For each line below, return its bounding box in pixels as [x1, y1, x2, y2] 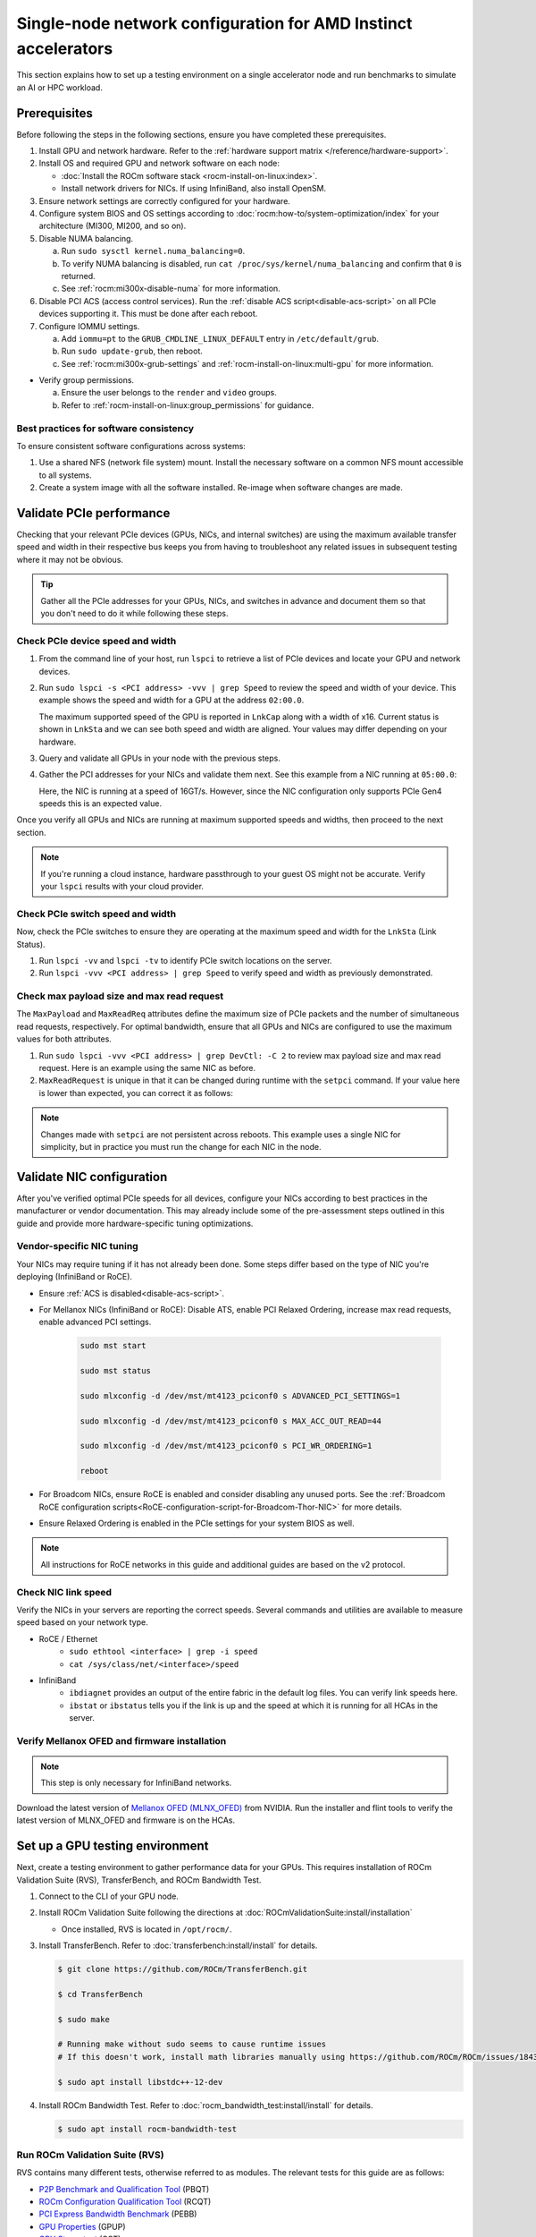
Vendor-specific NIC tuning [16, 1240, 138, 1253]
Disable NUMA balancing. [38, 233, 134, 243]
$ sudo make [57, 2014, 111, 2024]
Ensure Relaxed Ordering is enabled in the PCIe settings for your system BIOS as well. [38, 1518, 355, 1529]
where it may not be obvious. [16, 554, 124, 565]
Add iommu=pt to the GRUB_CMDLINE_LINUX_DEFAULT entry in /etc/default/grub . [61, 333, 380, 344]
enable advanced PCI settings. [38, 1316, 152, 1328]
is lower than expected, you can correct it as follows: [38, 1087, 234, 1098]
